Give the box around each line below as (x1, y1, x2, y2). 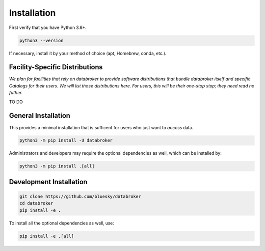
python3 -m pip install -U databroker (19, 138, 113, 143)
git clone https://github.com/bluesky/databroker (19, 194, 141, 199)
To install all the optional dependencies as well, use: (9, 220, 114, 226)
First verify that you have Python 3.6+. (9, 25, 87, 30)
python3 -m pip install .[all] (19, 164, 95, 169)
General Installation (9, 112, 71, 120)
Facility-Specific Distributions (9, 63, 103, 71)
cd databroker (19, 200, 53, 206)
